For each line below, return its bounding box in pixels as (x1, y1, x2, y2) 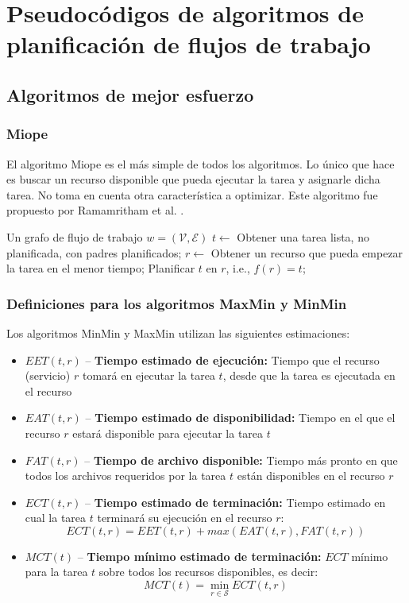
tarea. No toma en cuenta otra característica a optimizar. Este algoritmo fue (6, 186, 378, 203)
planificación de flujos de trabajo (6, 28, 371, 60)
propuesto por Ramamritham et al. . (6, 202, 184, 218)
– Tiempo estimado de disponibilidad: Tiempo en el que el (85, 409, 395, 426)
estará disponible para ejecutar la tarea (72, 424, 264, 441)
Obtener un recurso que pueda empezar (210, 244, 403, 261)
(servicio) (25, 367, 71, 384)
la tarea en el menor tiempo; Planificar (6, 260, 195, 276)
